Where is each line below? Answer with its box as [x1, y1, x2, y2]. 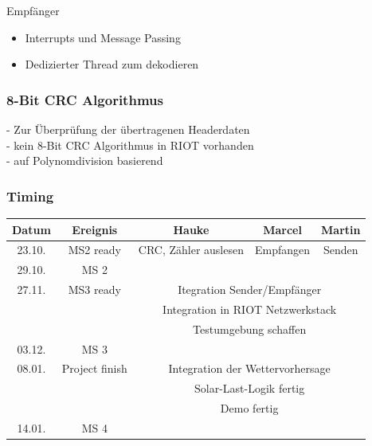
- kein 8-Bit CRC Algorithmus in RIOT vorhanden [6, 136, 254, 153]
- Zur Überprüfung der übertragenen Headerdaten [6, 121, 250, 137]
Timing [6, 186, 54, 205]
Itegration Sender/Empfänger [178, 281, 322, 298]
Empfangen [255, 241, 311, 258]
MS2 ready [68, 241, 121, 258]
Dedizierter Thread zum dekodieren [25, 56, 199, 72]
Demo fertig [220, 400, 279, 417]
